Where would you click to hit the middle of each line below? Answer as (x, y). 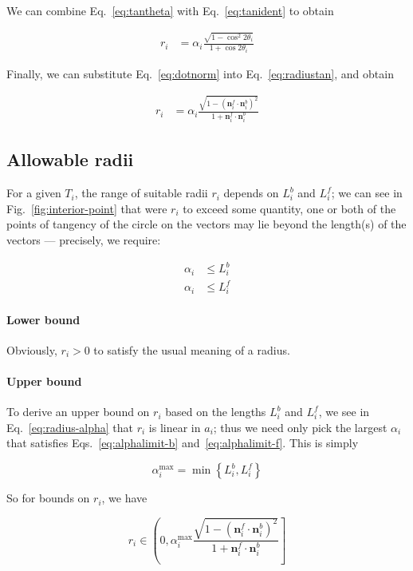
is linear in (175, 427)
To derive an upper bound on (78, 412)
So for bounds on (48, 498)
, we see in (344, 412)
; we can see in (367, 193)
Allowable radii (70, 159)
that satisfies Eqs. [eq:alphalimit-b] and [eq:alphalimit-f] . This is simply (183, 443)
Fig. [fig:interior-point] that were (87, 208)
